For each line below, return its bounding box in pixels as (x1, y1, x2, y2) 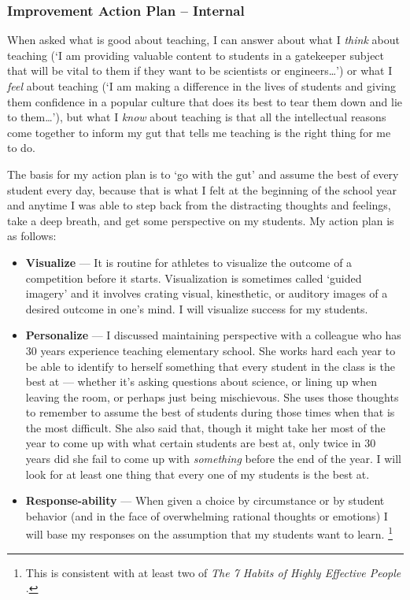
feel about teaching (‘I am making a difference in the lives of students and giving (7, 78, 396, 94)
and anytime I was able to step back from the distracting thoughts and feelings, (7, 197, 391, 213)
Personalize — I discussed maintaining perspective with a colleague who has (25, 327, 401, 343)
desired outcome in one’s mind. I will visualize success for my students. (25, 300, 368, 317)
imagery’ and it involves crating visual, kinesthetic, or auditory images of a (25, 285, 388, 302)
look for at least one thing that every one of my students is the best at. (25, 465, 370, 482)
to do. (7, 139, 35, 156)
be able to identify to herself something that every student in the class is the (25, 357, 395, 374)
